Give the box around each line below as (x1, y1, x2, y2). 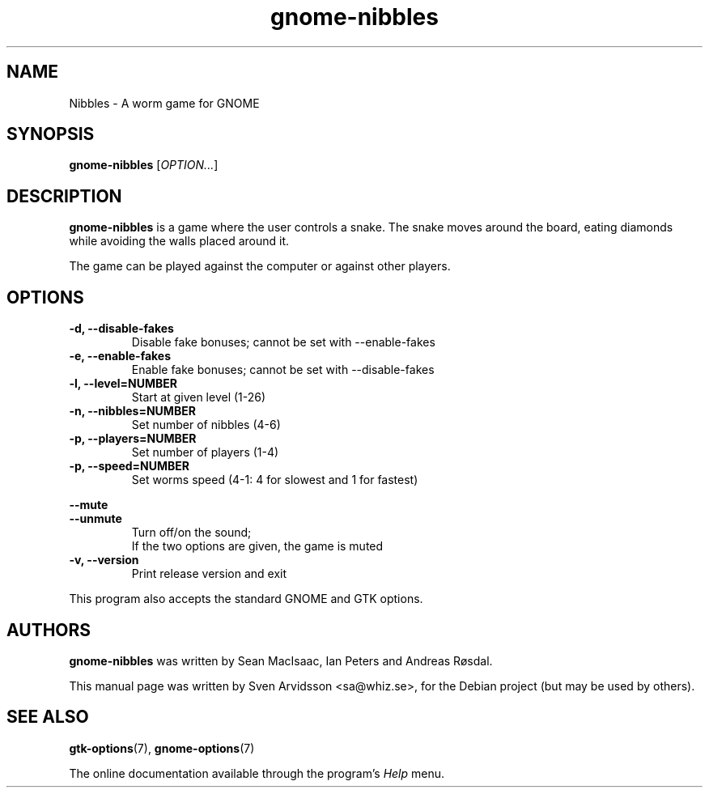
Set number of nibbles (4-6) (131, 418, 281, 432)
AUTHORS (6, 619, 91, 640)
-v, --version (69, 553, 139, 567)
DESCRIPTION (6, 185, 122, 206)
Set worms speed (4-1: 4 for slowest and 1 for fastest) (131, 473, 418, 487)
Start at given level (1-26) (131, 390, 266, 405)
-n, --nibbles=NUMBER (69, 404, 196, 418)
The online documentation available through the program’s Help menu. (69, 766, 445, 780)
